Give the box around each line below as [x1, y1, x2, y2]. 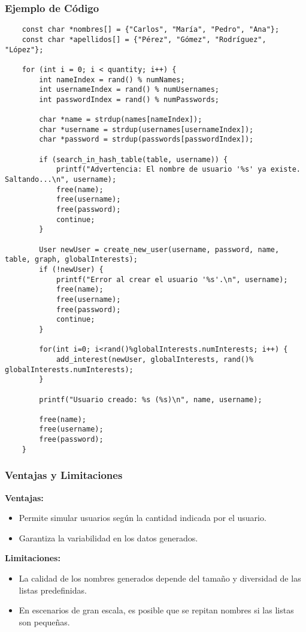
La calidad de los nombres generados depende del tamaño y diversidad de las [19, 572, 301, 585]
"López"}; [5, 45, 44, 54]
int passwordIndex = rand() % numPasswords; [39, 95, 219, 104]
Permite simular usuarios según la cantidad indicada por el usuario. [19, 511, 266, 524]
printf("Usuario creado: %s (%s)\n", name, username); [39, 395, 262, 404]
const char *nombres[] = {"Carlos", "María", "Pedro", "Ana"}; [22, 25, 280, 34]
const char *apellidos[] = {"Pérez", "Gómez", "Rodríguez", [22, 35, 266, 44]
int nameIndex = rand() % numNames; [39, 75, 185, 84]
